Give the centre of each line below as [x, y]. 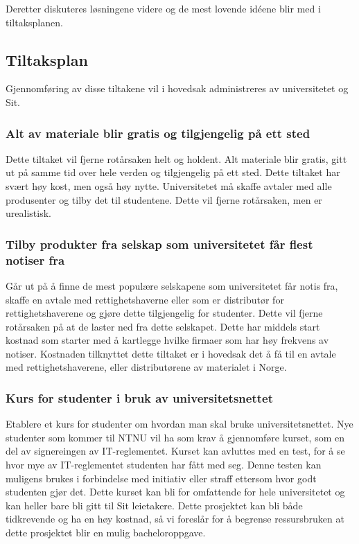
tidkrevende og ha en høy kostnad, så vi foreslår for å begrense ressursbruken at [175, 519]
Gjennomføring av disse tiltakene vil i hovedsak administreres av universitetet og [177, 88]
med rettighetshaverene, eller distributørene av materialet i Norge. [146, 367]
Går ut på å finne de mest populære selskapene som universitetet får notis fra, [172, 285]
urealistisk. [28, 213]
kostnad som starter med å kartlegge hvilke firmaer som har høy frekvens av [167, 340]
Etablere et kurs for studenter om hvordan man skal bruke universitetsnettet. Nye [179, 424]
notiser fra [35, 260]
